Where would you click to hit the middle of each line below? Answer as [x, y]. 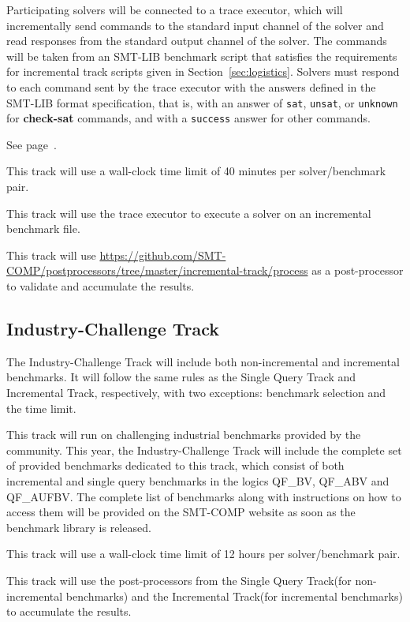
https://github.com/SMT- [163, 255]
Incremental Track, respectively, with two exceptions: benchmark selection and [196, 393]
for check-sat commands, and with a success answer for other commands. [188, 118]
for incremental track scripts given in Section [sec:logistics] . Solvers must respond [203, 71]
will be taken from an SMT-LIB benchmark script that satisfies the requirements [202, 56]
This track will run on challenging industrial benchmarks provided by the [184, 435]
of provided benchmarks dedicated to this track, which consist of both [175, 465]
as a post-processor [358, 270]
